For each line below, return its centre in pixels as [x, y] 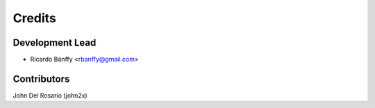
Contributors [41, 79]
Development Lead [55, 43]
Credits [35, 18]
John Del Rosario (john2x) [50, 95]
